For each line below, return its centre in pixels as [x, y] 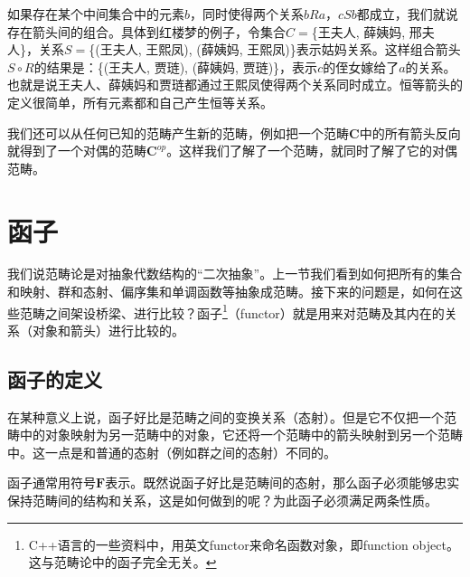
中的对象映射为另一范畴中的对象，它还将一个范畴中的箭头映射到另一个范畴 [241, 435]
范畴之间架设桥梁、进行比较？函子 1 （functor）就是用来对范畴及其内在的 [232, 311]
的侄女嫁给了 [361, 66]
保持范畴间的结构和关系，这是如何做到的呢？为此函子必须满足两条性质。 [222, 501]
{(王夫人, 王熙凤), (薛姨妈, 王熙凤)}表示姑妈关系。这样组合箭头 [275, 49]
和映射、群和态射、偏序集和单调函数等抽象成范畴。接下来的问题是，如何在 [229, 292]
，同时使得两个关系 [247, 14]
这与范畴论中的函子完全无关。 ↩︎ [122, 562]
